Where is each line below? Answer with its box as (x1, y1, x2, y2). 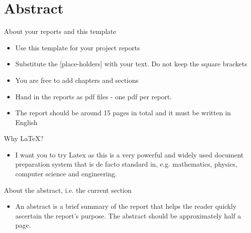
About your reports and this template (4, 26, 116, 36)
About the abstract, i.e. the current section (4, 185, 132, 195)
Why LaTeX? (4, 133, 44, 143)
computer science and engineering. (15, 169, 117, 179)
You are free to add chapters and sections (15, 75, 139, 85)
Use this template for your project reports (15, 42, 140, 52)
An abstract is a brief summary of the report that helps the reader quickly (15, 201, 236, 211)
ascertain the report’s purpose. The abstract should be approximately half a (15, 210, 241, 220)
